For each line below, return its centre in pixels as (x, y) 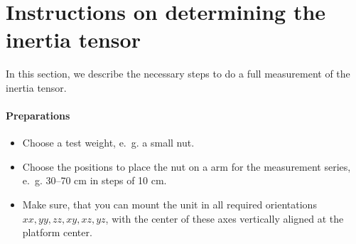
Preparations (38, 116)
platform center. (57, 232)
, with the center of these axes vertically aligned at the (225, 218)
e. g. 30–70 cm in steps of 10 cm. (95, 180)
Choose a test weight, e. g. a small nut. (108, 143)
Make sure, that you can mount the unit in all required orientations (169, 205)
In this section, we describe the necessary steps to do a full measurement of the (178, 74)
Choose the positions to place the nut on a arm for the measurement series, (187, 166)
